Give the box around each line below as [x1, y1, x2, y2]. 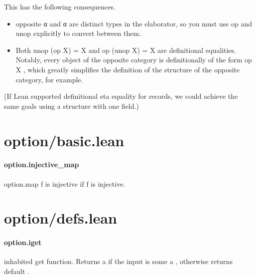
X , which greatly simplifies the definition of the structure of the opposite [15, 64, 240, 74]
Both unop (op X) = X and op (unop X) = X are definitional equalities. [15, 44, 236, 55]
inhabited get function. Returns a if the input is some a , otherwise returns [4, 256, 233, 267]
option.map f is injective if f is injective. [4, 178, 126, 189]
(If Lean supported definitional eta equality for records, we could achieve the [4, 91, 238, 101]
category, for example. [15, 74, 83, 84]
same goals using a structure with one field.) [4, 100, 139, 111]
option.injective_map [4, 159, 79, 170]
